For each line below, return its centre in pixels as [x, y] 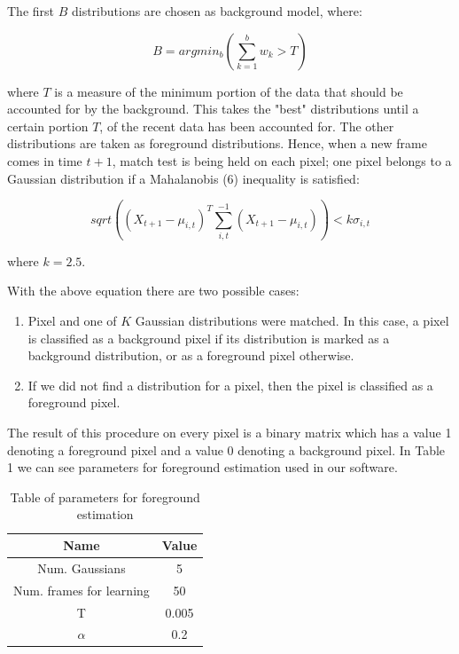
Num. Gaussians [82, 567]
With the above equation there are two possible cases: [153, 291]
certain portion [48, 126]
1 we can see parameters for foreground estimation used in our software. [202, 467]
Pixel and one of [72, 321]
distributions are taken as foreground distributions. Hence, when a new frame [217, 143]
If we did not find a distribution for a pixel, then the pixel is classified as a [230, 385]
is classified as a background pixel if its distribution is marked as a [209, 338]
